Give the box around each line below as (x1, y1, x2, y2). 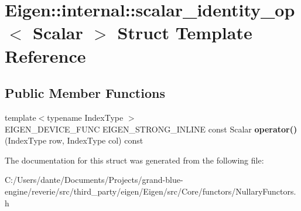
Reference (5, 43, 86, 67)
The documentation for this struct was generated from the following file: (5, 154, 264, 166)
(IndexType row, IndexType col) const (5, 134, 143, 147)
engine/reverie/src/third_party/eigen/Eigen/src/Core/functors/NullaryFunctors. (5, 185, 296, 197)
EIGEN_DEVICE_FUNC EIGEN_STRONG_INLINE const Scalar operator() (5, 122, 297, 135)
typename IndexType (47, 111, 124, 123)
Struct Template (117, 21, 252, 45)
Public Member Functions (5, 84, 165, 102)
